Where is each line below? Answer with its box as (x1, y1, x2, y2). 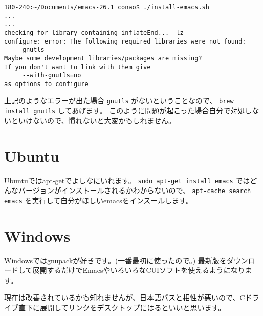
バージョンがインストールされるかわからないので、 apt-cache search (18, 185, 251, 196)
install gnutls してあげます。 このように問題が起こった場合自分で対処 (4, 105, 245, 116)
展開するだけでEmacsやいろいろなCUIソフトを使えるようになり (32, 265, 245, 276)
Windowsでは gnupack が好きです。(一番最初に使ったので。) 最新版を (4, 255, 227, 265)
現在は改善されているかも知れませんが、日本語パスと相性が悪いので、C (4, 292, 245, 303)
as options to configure (4, 80, 89, 88)
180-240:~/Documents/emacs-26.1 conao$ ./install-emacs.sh (4, 4, 209, 11)
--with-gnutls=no (22, 72, 81, 79)
